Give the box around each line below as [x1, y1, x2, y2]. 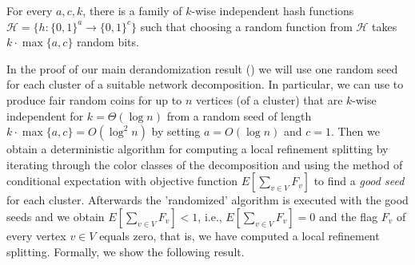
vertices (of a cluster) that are [195, 91, 343, 108]
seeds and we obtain [6, 208, 105, 224]
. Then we [330, 123, 380, 140]
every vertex [6, 227, 66, 243]
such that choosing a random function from [140, 18, 353, 34]
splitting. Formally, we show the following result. [6, 243, 245, 259]
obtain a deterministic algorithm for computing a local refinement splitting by [6, 140, 389, 157]
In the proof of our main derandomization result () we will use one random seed [6, 60, 398, 77]
